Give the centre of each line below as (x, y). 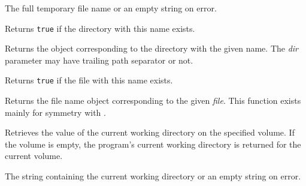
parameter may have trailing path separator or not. (99, 60)
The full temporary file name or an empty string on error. (111, 8)
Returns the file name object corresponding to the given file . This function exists (153, 100)
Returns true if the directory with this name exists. (100, 28)
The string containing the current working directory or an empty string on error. (153, 176)
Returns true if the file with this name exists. (89, 80)
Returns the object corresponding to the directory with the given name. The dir (152, 48)
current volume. (34, 156)
